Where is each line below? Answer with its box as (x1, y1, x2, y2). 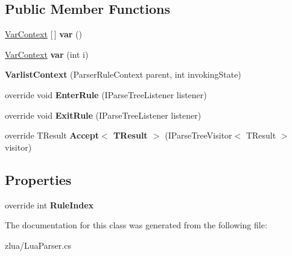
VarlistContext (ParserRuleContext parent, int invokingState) (5, 68, 241, 81)
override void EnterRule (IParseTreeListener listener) (5, 88, 207, 101)
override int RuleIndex (5, 198, 94, 211)
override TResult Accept (5, 129, 99, 142)
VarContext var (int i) (5, 48, 89, 60)
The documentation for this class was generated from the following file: (5, 219, 267, 231)
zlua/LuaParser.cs (5, 239, 71, 251)
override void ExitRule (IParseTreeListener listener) (5, 108, 202, 121)
